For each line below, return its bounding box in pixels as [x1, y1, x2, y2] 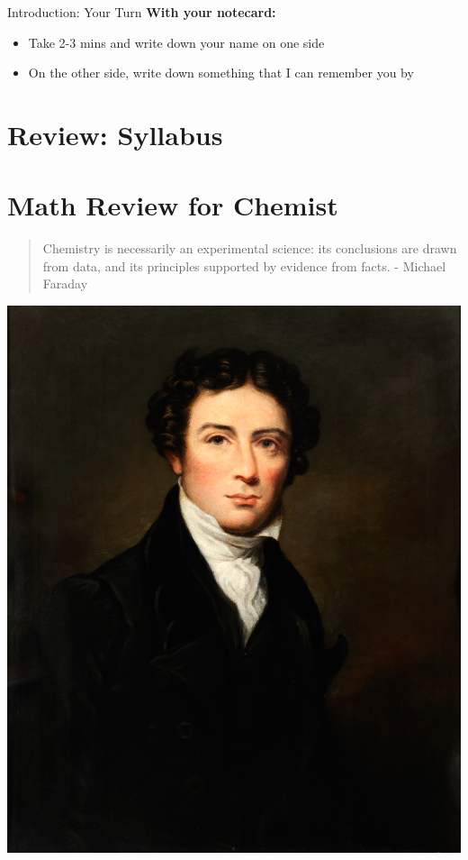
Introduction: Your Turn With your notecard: [7, 3, 276, 21]
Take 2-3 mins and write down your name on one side [28, 32, 325, 51]
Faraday [42, 274, 88, 293]
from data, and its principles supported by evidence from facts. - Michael [42, 256, 446, 275]
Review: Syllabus [7, 115, 223, 152]
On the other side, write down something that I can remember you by [28, 63, 414, 82]
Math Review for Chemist [7, 187, 338, 224]
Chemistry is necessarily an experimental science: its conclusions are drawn [42, 239, 457, 258]
